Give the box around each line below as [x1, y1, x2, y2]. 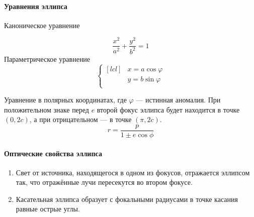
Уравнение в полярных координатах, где [4, 94, 127, 105]
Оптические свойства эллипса [4, 148, 102, 158]
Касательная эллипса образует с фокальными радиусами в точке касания [16, 193, 238, 204]
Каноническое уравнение [4, 20, 80, 30]
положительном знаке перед [4, 104, 89, 115]
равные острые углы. [16, 203, 80, 214]
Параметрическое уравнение [4, 53, 91, 64]
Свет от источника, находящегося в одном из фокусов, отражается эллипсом [16, 167, 250, 177]
